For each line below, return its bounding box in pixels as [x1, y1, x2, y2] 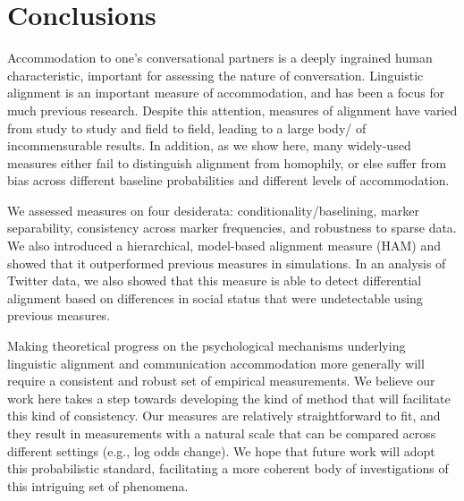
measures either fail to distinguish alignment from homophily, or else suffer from [7, 153, 447, 172]
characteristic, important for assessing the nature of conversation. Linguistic [7, 65, 424, 84]
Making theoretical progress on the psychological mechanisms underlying [7, 336, 406, 355]
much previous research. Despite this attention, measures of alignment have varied [7, 100, 458, 119]
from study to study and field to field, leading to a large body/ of [7, 118, 367, 137]
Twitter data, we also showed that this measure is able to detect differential [7, 271, 422, 290]
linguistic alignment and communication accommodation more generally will [7, 353, 425, 372]
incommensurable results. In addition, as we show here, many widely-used [7, 136, 411, 155]
